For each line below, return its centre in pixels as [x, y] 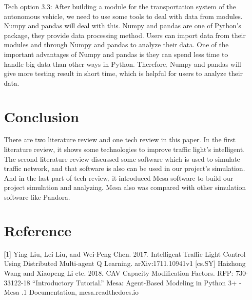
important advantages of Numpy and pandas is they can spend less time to [116, 54]
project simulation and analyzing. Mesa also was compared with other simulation [125, 187]
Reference [38, 230]
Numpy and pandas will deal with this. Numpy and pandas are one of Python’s [123, 26]
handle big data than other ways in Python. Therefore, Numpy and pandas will [123, 64]
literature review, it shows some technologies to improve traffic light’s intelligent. [125, 149]
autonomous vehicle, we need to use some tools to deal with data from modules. [123, 16]
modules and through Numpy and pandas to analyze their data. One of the [116, 45]
